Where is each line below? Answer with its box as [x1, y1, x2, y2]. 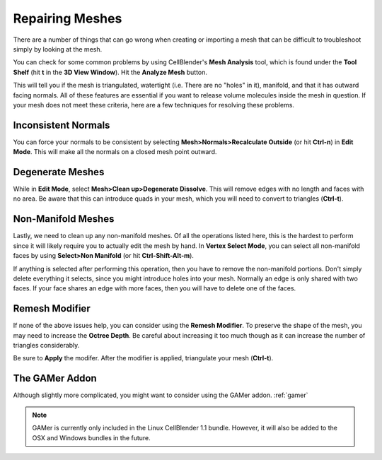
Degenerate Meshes [13, 166, 105, 178]
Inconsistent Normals [13, 119, 110, 131]
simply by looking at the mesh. [13, 45, 103, 53]
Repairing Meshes [13, 11, 122, 26]
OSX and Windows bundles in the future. [32, 433, 151, 442]
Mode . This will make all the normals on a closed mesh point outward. [13, 148, 217, 156]
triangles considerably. [13, 341, 80, 350]
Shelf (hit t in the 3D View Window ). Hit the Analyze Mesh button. [13, 68, 208, 76]
